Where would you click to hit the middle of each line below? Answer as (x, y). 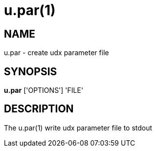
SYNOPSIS (31, 71)
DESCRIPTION (39, 109)
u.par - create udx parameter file (56, 53)
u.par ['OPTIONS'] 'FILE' (44, 90)
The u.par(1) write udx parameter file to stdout (78, 128)
